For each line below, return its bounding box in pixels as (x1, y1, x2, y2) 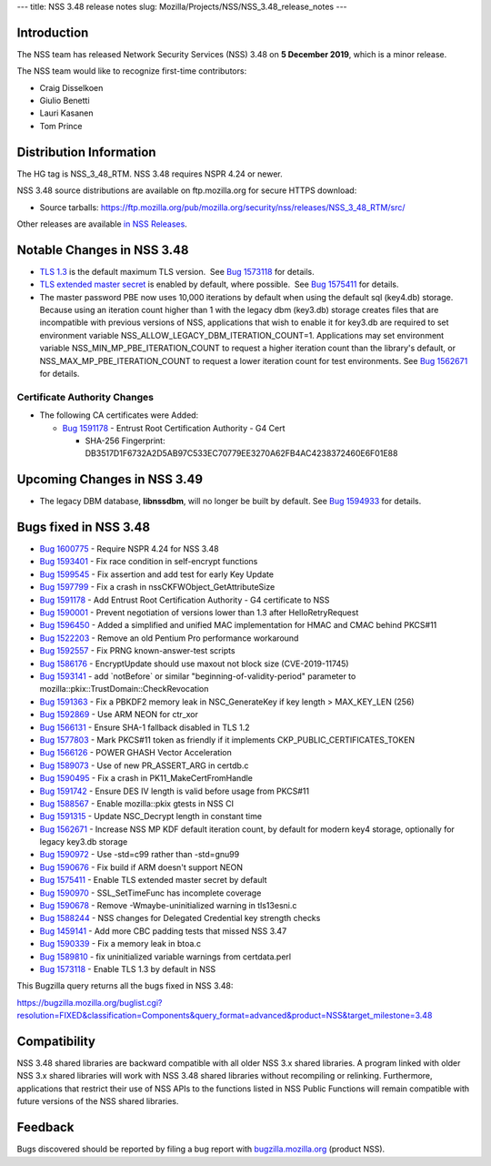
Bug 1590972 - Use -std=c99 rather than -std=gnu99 (39, 849, 240, 860)
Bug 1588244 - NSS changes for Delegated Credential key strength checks (39, 913, 321, 924)
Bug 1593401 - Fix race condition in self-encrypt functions (39, 556, 258, 567)
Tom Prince (39, 120, 83, 131)
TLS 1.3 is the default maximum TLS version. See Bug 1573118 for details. (39, 266, 315, 277)
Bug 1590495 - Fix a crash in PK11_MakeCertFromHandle (39, 773, 254, 784)
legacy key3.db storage (39, 836, 128, 847)
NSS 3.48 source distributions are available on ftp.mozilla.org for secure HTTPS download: (16, 185, 357, 196)
